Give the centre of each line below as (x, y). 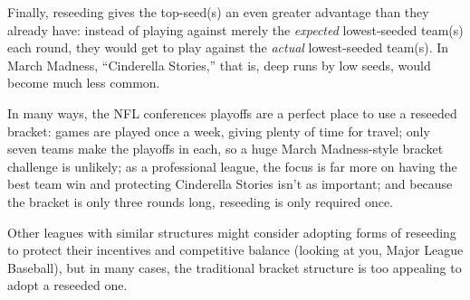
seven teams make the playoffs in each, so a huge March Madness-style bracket (225, 149)
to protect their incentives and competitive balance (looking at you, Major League (235, 250)
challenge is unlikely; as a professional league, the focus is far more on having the (232, 166)
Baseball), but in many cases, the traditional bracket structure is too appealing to (235, 267)
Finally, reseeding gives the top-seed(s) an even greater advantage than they (218, 12)
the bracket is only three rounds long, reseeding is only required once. (200, 201)
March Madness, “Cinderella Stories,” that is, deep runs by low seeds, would (219, 65)
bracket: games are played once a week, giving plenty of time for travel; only (219, 131)
